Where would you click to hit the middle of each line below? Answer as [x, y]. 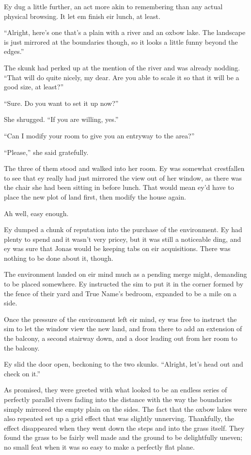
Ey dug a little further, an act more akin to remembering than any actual [113, 6]
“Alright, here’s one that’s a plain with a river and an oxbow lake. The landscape [125, 32]
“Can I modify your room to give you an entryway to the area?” [99, 135]
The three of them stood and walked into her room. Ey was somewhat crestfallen [124, 168]
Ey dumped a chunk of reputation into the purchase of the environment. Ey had [123, 229]
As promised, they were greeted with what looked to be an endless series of [116, 390]
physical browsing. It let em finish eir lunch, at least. [82, 16]
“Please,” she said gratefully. [46, 152]
